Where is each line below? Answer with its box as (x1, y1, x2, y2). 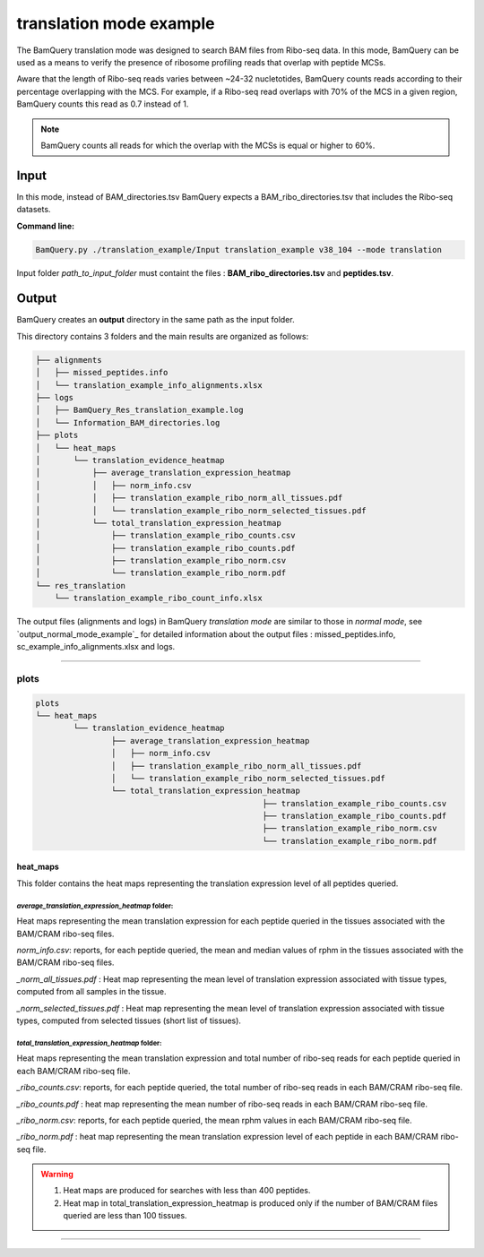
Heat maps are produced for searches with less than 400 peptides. (63, 1185, 311, 1196)
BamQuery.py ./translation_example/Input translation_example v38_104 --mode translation (35, 245, 443, 254)
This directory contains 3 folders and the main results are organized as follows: (16, 331, 309, 341)
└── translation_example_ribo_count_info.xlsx (54, 593, 264, 604)
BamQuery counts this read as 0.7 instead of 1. (16, 99, 189, 109)
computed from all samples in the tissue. (16, 986, 167, 997)
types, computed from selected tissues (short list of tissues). (16, 1015, 242, 1026)
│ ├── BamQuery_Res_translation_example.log (35, 405, 244, 416)
